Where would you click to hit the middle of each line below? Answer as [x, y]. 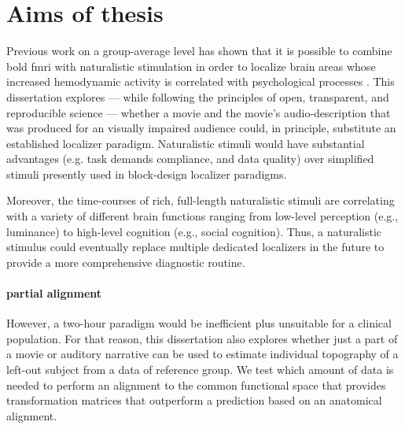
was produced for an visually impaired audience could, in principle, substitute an [201, 128]
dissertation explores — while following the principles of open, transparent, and [198, 96]
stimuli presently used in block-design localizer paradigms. [147, 174]
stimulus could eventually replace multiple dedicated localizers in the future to [195, 247]
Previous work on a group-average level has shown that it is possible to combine [199, 51]
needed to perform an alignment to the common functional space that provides [196, 385]
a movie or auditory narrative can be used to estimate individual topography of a [202, 354]
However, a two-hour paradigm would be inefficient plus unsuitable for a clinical [199, 323]
